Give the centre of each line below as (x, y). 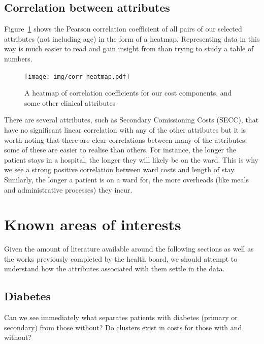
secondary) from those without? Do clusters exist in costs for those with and (123, 327)
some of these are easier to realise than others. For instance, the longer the (120, 150)
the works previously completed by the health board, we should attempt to (121, 258)
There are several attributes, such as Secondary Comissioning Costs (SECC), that (131, 120)
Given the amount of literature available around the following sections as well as (129, 249)
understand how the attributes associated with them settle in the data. (114, 269)
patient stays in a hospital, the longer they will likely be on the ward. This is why (131, 159)
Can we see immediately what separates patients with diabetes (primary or (121, 317)
